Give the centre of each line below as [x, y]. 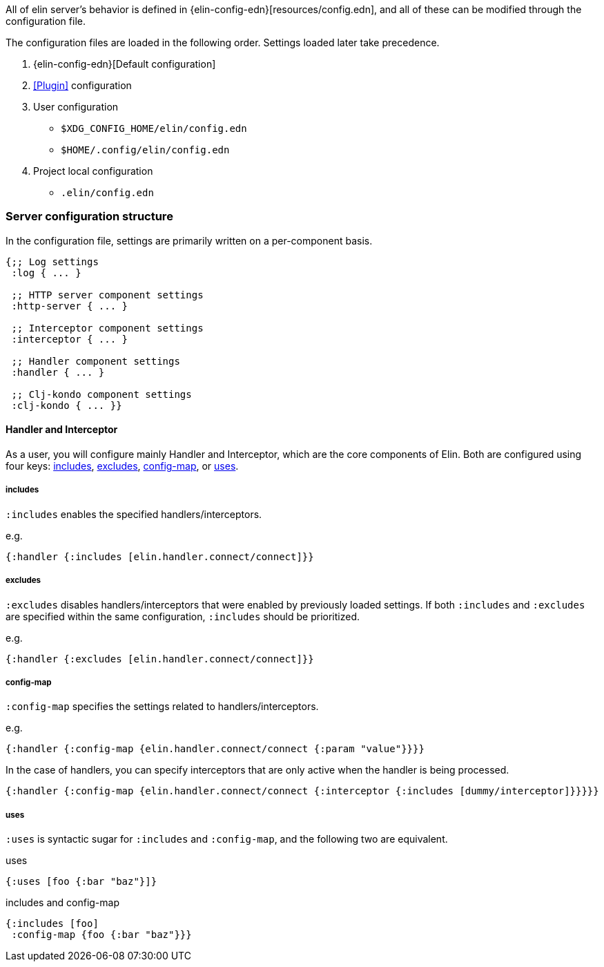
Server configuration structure [89, 217]
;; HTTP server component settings [107, 295]
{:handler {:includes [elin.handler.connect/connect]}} [160, 556]
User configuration [76, 107]
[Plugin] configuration [82, 85]
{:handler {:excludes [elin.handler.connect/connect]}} [160, 659]
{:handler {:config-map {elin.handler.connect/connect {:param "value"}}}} [215, 749]
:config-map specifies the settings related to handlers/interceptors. [162, 707]
